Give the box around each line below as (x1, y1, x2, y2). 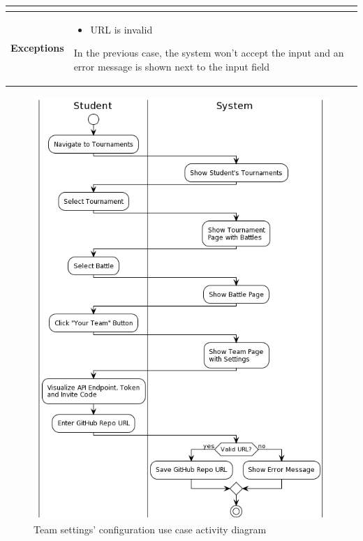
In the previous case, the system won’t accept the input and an (73, 45, 344, 60)
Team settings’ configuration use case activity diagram (34, 522, 267, 537)
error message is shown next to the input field (73, 59, 270, 73)
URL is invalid (90, 22, 153, 36)
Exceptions (10, 40, 64, 55)
